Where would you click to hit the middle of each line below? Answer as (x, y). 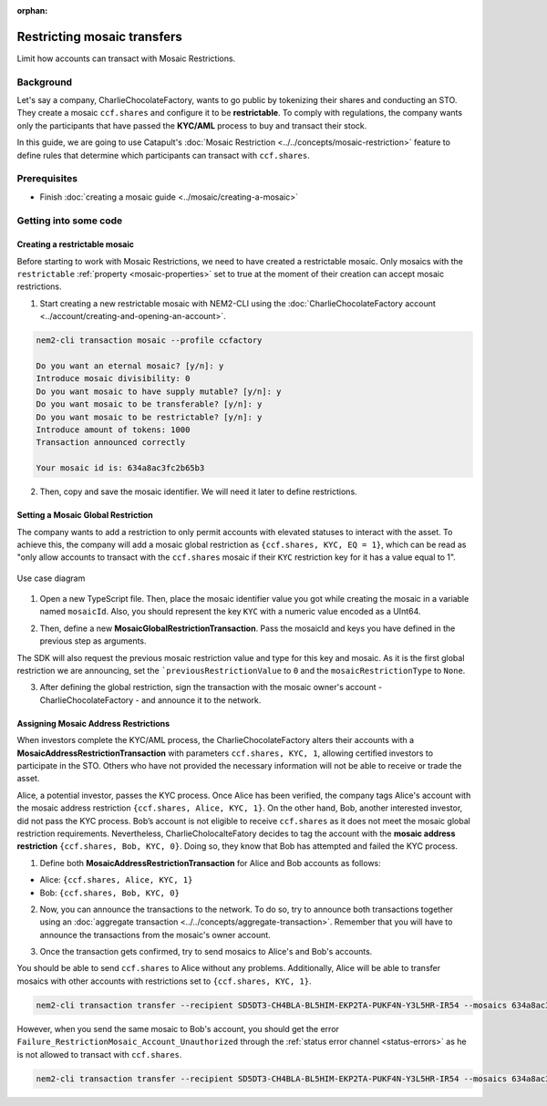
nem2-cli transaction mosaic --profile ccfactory (149, 341)
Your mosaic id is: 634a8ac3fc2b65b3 (120, 468)
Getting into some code (70, 221)
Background (45, 82)
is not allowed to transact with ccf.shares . (99, 1054)
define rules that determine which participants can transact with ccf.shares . (163, 155)
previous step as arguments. (93, 641)
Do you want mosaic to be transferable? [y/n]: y (149, 404)
